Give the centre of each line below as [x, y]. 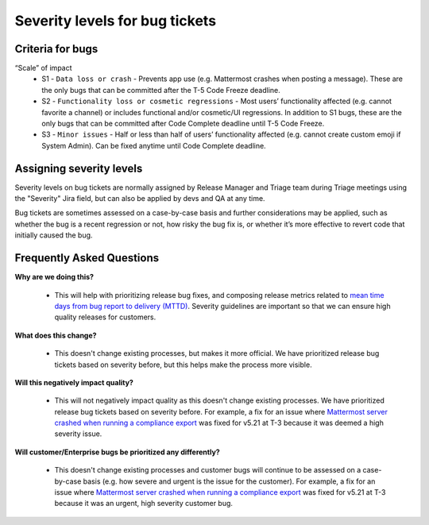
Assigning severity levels [79, 168]
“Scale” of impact [43, 68]
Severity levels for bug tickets [116, 21]
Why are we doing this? [54, 277]
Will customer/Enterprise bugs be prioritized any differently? [117, 452]
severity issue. [78, 434]
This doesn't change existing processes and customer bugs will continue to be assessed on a [208, 470]
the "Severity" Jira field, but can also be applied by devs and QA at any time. [140, 199]
